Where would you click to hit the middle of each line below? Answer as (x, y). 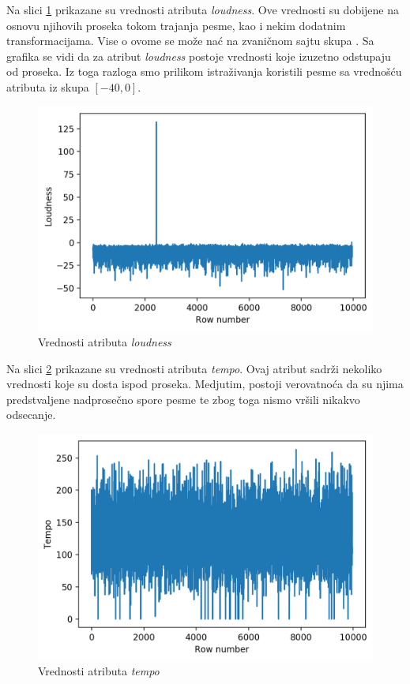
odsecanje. (31, 415)
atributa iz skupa (48, 86)
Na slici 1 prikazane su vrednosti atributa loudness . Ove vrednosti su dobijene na (203, 9)
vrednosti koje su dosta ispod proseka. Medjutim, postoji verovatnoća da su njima (205, 384)
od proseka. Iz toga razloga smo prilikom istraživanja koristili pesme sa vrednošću (204, 71)
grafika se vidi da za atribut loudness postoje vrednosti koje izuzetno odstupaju (199, 56)
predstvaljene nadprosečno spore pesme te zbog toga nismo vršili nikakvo (183, 399)
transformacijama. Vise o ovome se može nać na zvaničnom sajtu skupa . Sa (190, 41)
